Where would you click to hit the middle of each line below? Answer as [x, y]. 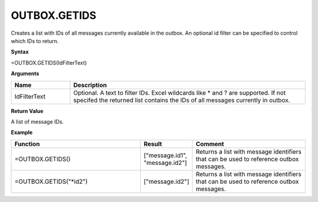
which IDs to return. [35, 41]
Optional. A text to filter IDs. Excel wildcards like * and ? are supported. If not [179, 92]
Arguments [25, 74]
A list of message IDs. [37, 121]
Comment [210, 144]
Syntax [20, 52]
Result [153, 144]
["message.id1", [165, 155]
